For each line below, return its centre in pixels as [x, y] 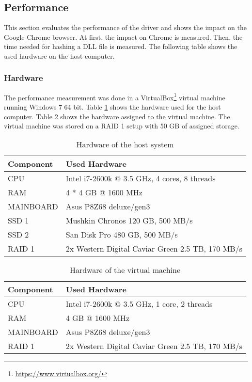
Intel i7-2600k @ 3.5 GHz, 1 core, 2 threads [139, 303]
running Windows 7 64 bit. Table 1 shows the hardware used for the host [112, 107]
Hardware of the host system [125, 144]
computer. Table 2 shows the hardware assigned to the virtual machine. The [117, 116]
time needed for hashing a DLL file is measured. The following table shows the [121, 46]
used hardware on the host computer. [59, 56]
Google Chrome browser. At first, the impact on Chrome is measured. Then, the [123, 37]
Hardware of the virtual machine [125, 270]
